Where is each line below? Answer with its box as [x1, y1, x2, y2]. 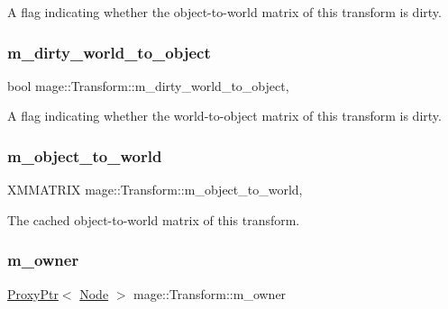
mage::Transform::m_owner [133, 284, 287, 303]
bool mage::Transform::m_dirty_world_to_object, [7, 76, 289, 95]
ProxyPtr [7, 284, 59, 303]
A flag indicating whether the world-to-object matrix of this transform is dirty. [7, 106, 442, 125]
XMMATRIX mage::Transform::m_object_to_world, [7, 180, 303, 199]
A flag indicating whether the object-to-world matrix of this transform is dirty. [7, 3, 442, 21]
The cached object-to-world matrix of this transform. [7, 210, 300, 229]
